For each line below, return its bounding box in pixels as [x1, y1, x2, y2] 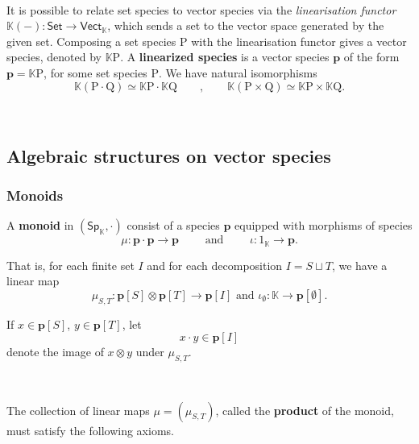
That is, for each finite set [6, 256, 135, 273]
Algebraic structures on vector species [6, 143, 331, 168]
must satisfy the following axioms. [6, 421, 174, 438]
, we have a [331, 256, 388, 273]
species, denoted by [6, 48, 102, 65]
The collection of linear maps [6, 401, 150, 418]
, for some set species [44, 64, 147, 81]
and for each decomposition [147, 256, 283, 273]
